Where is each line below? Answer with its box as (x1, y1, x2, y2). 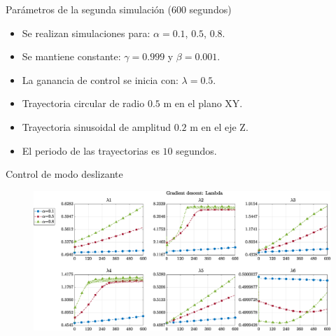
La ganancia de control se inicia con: (22, 72, 178, 87)
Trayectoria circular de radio (22, 96, 145, 111)
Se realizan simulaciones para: (22, 25, 150, 40)
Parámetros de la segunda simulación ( (6, 2, 171, 16)
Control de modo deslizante (6, 167, 123, 181)
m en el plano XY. (163, 96, 243, 111)
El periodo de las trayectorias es (22, 143, 160, 157)
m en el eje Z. (190, 119, 248, 134)
